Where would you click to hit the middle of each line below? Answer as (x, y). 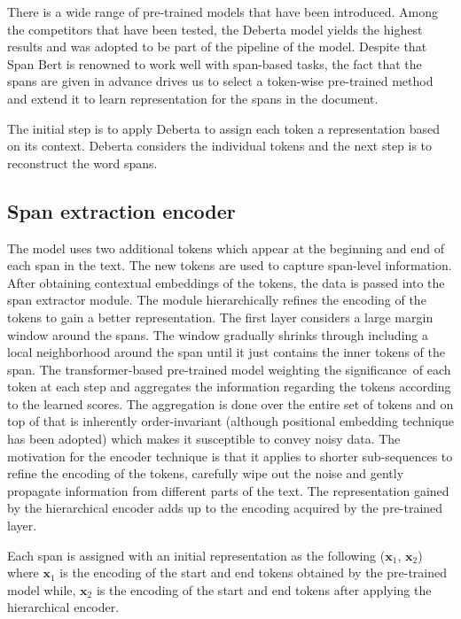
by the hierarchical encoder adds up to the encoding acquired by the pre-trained (225, 508)
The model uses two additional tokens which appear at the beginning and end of (226, 248)
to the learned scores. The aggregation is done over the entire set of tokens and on (230, 403)
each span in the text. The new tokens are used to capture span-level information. (230, 265)
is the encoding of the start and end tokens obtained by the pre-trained (254, 573)
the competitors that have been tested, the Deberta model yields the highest (215, 29)
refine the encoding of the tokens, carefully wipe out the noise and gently (206, 473)
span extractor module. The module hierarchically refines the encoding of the (217, 300)
